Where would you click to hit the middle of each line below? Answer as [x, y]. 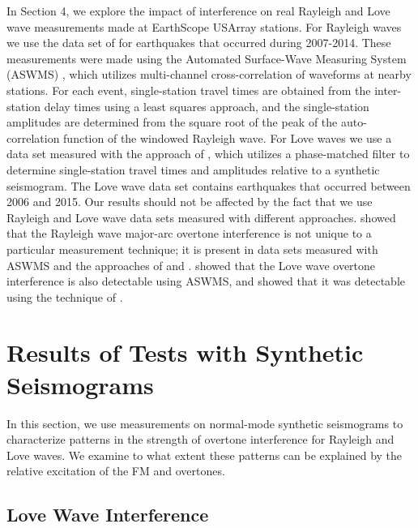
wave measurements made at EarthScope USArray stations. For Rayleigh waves [204, 26]
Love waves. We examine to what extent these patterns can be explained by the [205, 455]
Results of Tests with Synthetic [185, 352]
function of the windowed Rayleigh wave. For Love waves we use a [228, 137]
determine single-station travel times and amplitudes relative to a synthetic [193, 169]
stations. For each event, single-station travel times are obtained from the [189, 90]
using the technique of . [65, 296]
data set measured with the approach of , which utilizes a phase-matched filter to [208, 154]
